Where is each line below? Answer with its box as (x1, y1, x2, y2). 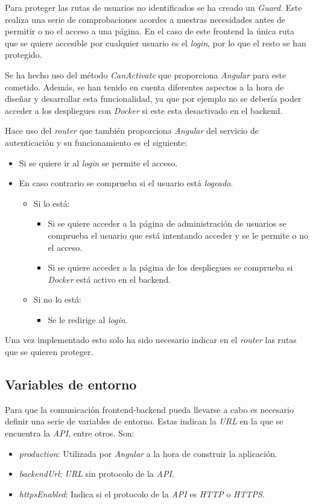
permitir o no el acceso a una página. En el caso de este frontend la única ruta (5, 25, 295, 37)
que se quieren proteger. (5, 345, 93, 358)
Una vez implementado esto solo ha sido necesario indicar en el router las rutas (5, 333, 297, 346)
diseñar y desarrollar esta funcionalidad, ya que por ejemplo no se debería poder (5, 92, 302, 105)
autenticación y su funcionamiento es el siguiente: (5, 136, 188, 148)
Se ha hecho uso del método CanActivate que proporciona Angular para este (5, 68, 286, 81)
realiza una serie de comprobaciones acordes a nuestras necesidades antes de (5, 13, 286, 25)
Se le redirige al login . (48, 313, 128, 326)
